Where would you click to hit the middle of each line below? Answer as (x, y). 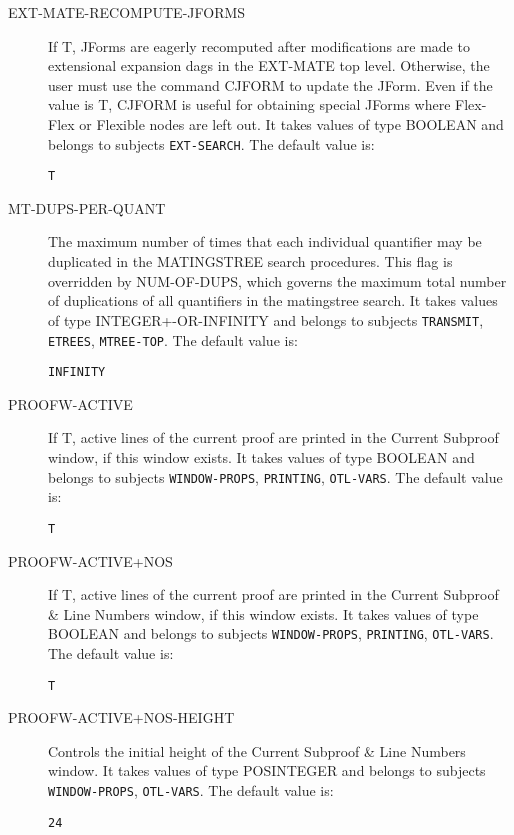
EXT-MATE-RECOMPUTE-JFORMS (127, 12)
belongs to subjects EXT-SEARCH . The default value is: (211, 143)
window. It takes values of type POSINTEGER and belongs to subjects (267, 770)
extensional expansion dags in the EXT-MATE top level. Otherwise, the (269, 65)
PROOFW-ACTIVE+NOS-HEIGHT (121, 717)
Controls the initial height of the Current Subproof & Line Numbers (257, 750)
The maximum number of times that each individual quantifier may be (265, 241)
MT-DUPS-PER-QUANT (87, 207)
